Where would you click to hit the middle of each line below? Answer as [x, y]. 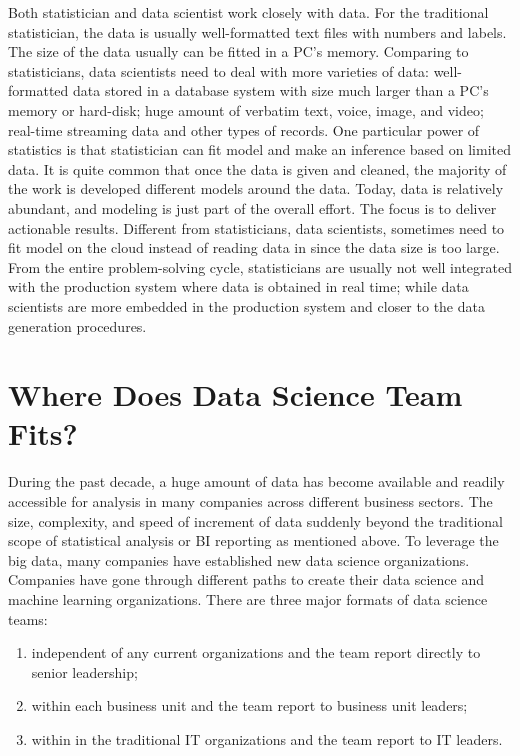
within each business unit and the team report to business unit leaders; [249, 705]
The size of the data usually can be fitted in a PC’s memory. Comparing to [238, 51]
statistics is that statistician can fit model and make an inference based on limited [259, 149]
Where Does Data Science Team [235, 394]
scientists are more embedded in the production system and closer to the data [246, 305]
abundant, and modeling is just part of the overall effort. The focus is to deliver [252, 207]
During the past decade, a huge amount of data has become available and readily [256, 481]
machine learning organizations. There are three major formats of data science [248, 598]
